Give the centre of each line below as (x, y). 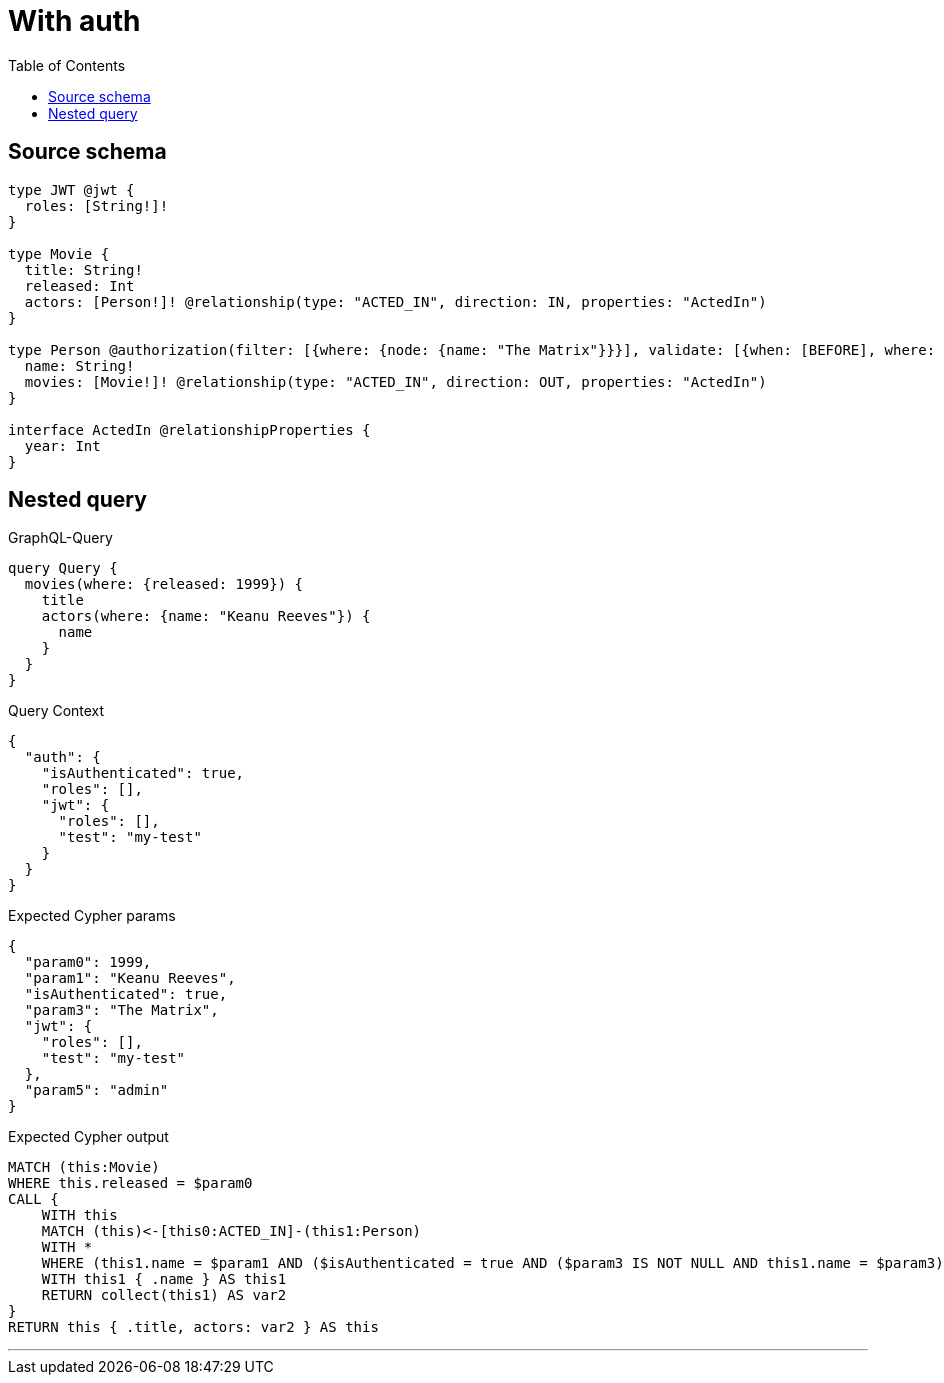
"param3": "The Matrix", (121, 1010)
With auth (74, 21)
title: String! (83, 269)
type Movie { (59, 253)
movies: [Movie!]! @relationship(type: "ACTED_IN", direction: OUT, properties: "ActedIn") (395, 381)
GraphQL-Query (60, 538)
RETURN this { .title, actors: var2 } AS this (193, 1327)
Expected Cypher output (88, 1137)
